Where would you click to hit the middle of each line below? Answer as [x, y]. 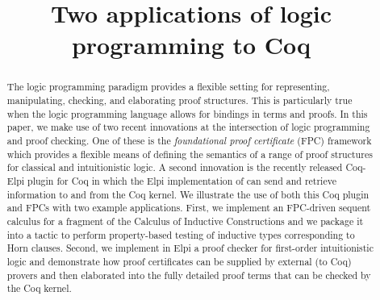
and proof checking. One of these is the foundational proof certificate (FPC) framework [189, 140]
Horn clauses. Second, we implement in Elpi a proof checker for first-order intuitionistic [190, 248]
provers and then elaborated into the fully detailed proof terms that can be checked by [189, 275]
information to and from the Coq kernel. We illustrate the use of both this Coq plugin [188, 194]
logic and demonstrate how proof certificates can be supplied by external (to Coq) [179, 261]
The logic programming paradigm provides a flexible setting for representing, [168, 87]
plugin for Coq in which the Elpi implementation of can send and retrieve [182, 180]
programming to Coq [191, 45]
